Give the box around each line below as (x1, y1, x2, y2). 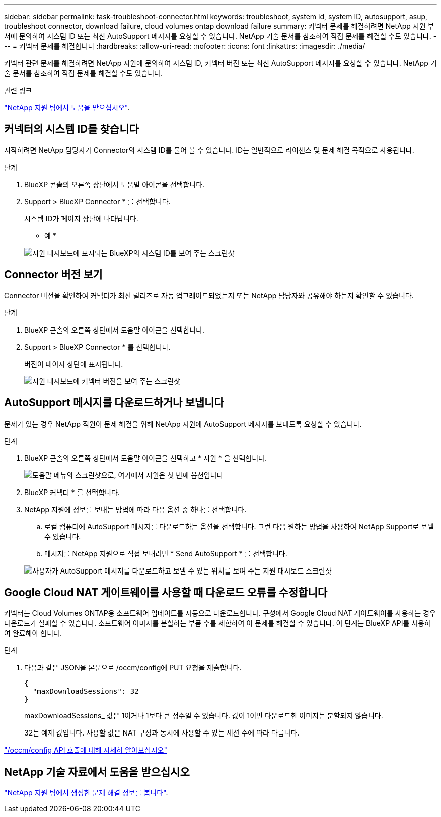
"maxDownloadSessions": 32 (32, 687, 139, 696)
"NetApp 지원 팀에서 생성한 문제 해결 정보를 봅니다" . (4, 788, 168, 797)
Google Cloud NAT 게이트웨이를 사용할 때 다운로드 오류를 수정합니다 (4, 586, 328, 599)
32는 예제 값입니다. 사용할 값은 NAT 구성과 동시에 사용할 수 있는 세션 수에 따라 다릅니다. (24, 728, 300, 738)
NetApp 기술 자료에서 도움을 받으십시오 (4, 765, 190, 778)
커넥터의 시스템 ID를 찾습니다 (4, 123, 139, 136)
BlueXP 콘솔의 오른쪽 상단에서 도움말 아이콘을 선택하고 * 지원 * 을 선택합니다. (24, 453, 267, 462)
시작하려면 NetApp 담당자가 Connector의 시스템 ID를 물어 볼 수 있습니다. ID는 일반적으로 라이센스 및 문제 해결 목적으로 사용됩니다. (4, 145, 414, 154)
